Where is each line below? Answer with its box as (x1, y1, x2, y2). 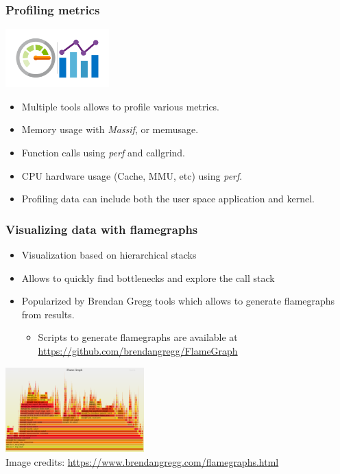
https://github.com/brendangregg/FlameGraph (38, 344, 238, 357)
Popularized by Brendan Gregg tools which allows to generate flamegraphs (21, 294, 335, 308)
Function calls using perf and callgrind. (21, 145, 185, 160)
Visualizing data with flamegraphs (5, 220, 198, 237)
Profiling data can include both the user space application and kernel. (21, 191, 315, 206)
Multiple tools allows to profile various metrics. (21, 99, 219, 113)
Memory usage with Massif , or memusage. (21, 122, 199, 137)
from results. (21, 307, 75, 321)
